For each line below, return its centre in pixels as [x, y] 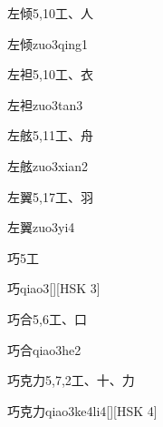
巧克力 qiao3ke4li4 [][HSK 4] [82, 410]
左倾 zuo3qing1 [48, 43]
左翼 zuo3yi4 [41, 227]
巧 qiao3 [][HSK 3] [54, 288]
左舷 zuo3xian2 [48, 165]
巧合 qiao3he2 [44, 349]
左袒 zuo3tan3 [45, 104]
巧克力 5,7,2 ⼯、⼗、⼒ [71, 380]
